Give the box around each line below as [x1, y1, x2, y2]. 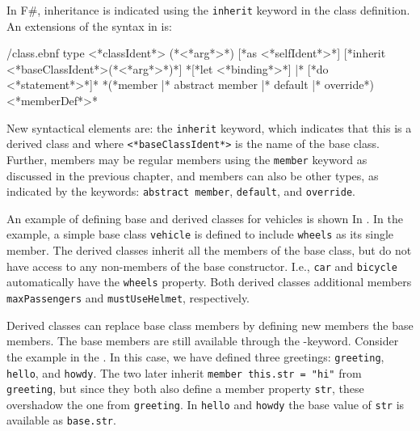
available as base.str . [6, 412, 116, 429]
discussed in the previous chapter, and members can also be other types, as [6, 167, 379, 184]
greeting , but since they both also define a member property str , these [6, 380, 364, 397]
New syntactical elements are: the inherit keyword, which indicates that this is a [6, 119, 412, 136]
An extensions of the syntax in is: [6, 17, 172, 34]
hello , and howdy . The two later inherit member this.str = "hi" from [6, 364, 362, 381]
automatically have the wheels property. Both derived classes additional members [6, 273, 412, 290]
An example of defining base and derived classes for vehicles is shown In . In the [6, 209, 403, 226]
